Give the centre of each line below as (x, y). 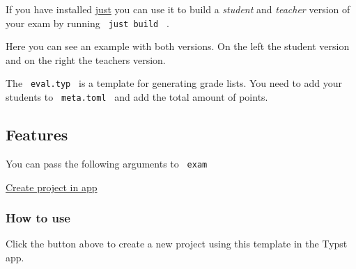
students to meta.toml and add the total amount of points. (137, 97)
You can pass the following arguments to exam (107, 163)
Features (37, 134)
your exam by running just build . (87, 23)
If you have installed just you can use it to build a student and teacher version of (178, 9)
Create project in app (52, 187)
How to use (38, 218)
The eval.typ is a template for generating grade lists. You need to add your (174, 83)
